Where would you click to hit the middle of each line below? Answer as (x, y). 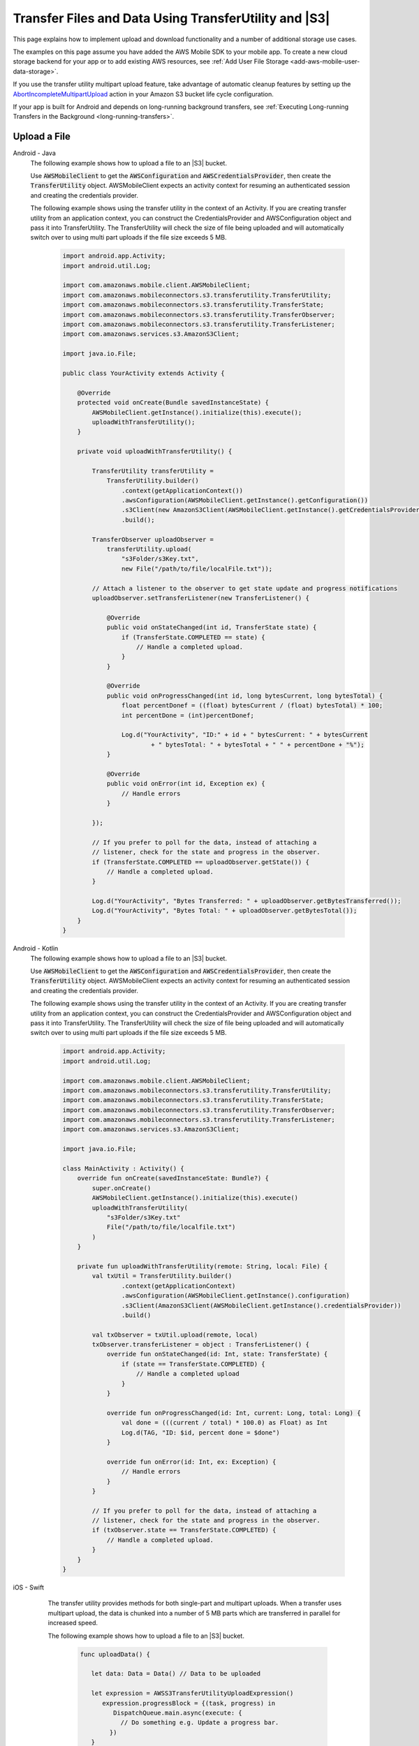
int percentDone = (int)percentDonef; (188, 715)
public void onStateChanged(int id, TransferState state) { (212, 628)
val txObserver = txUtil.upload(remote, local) (175, 1335)
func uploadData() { (115, 1654)
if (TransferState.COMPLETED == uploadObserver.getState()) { (201, 862)
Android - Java (34, 153)
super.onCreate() (122, 1188)
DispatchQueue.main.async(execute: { (177, 1712)
